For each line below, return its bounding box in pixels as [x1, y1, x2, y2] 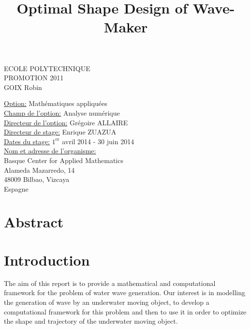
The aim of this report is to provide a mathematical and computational [4, 278, 216, 288]
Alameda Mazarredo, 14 [4, 164, 75, 175]
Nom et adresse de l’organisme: [4, 146, 96, 156]
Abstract [4, 212, 64, 232]
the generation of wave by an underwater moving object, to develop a [4, 297, 209, 307]
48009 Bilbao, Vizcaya [4, 174, 70, 184]
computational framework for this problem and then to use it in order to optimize [4, 306, 247, 316]
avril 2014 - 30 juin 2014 [62, 136, 134, 146]
